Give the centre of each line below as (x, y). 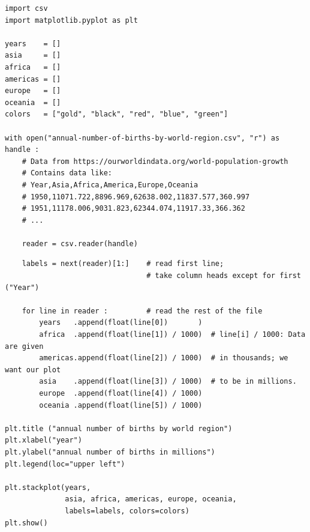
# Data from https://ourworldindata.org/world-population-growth (155, 161)
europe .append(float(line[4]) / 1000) (121, 393)
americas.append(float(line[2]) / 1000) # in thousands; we (164, 358)
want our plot (33, 370)
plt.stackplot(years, (48, 487)
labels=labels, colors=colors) (127, 511)
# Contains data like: (67, 173)
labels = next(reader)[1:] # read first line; (123, 264)
